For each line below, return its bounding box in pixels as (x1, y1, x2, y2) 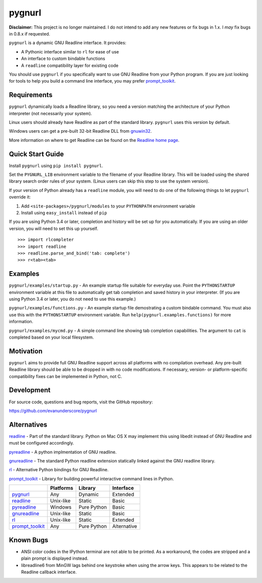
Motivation (9, 347, 43, 355)
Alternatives (9, 420, 48, 429)
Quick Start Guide (9, 150, 64, 158)
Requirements (9, 91, 53, 99)
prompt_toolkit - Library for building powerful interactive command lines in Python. (9, 476, 174, 481)
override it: (9, 194, 31, 200)
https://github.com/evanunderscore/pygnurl (9, 408, 97, 413)
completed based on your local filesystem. (9, 334, 94, 340)
